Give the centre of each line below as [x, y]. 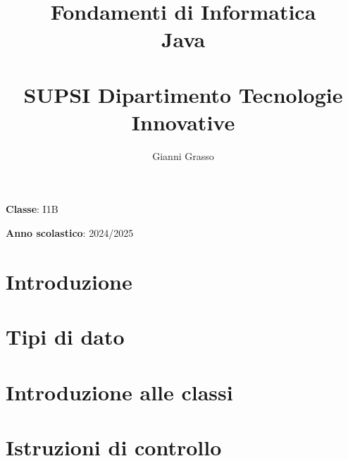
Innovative [183, 122]
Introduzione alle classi [119, 392]
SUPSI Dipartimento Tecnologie [183, 94]
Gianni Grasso [183, 155]
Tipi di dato [65, 337]
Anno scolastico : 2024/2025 [70, 233]
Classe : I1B [32, 209]
